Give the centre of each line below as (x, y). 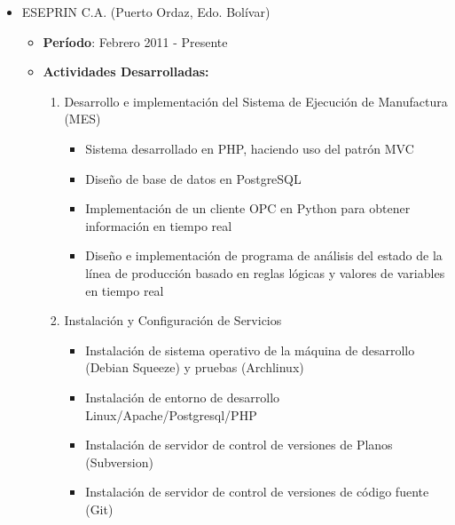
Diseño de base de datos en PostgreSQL (193, 178)
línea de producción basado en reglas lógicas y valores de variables (265, 272)
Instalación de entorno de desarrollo (183, 397)
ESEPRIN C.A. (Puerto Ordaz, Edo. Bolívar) (146, 12)
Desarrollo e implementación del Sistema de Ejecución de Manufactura (256, 101)
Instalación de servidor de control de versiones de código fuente (257, 492)
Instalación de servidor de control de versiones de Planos (239, 445)
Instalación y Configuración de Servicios (173, 320)
